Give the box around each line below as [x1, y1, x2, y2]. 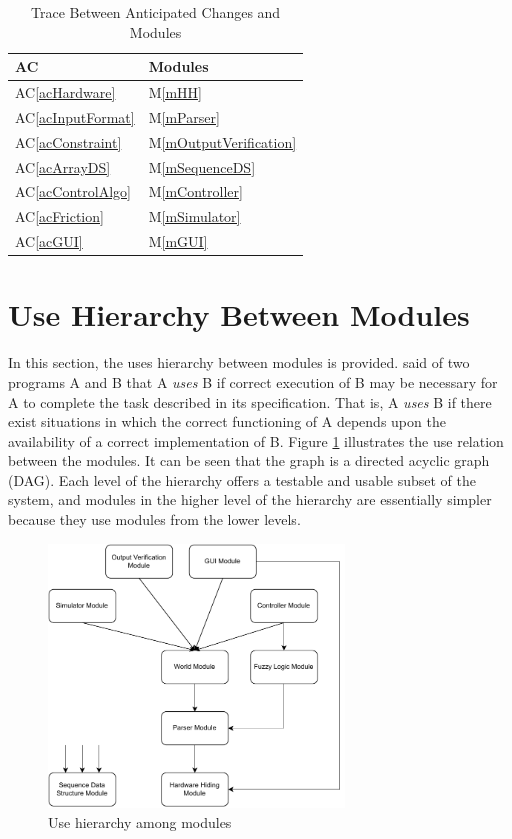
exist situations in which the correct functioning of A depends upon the [8, 411, 446, 432]
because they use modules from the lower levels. [8, 509, 301, 530]
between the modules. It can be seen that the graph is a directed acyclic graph [8, 450, 490, 471]
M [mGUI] [148, 231, 208, 252]
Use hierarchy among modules [48, 811, 232, 832]
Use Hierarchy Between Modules [8, 294, 470, 335]
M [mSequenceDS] [148, 156, 256, 177]
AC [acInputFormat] [15, 106, 135, 127]
